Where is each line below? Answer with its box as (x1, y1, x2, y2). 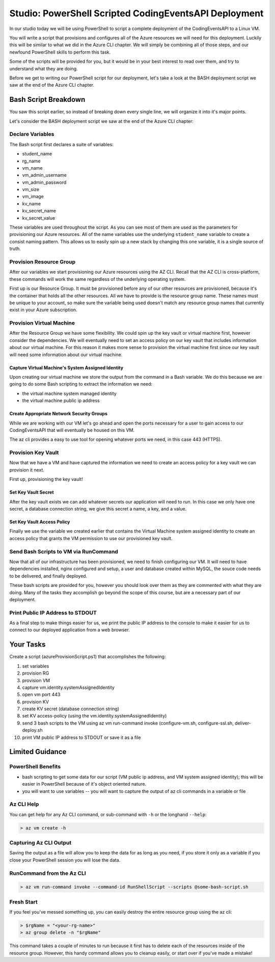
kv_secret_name (22, 208, 56, 214)
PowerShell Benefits (9, 763, 61, 770)
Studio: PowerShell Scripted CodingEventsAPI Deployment (9, 8, 264, 19)
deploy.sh (22, 727, 43, 733)
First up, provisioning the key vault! (9, 476, 84, 483)
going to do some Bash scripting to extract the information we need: (9, 381, 153, 387)
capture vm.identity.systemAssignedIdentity (22, 684, 115, 690)
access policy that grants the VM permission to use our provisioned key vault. (9, 535, 173, 541)
